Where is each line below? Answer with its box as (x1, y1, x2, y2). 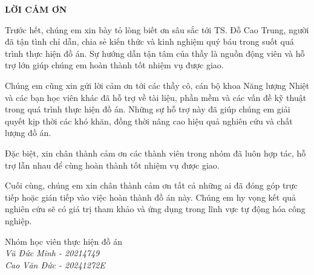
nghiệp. (5, 214, 32, 227)
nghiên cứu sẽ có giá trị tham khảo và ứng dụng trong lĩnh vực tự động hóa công (5, 202, 306, 215)
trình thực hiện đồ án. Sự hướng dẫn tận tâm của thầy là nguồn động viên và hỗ (5, 47, 305, 59)
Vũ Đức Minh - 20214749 (5, 247, 100, 259)
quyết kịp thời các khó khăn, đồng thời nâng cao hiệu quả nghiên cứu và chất (5, 114, 293, 127)
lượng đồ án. (5, 126, 51, 139)
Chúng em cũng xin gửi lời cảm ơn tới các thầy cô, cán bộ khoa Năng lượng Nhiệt (5, 79, 310, 91)
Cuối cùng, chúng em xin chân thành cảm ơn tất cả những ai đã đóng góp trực (5, 179, 298, 192)
